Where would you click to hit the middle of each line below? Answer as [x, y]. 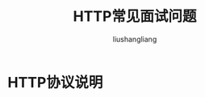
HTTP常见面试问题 [135, 16]
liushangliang [135, 39]
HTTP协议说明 [55, 82]
